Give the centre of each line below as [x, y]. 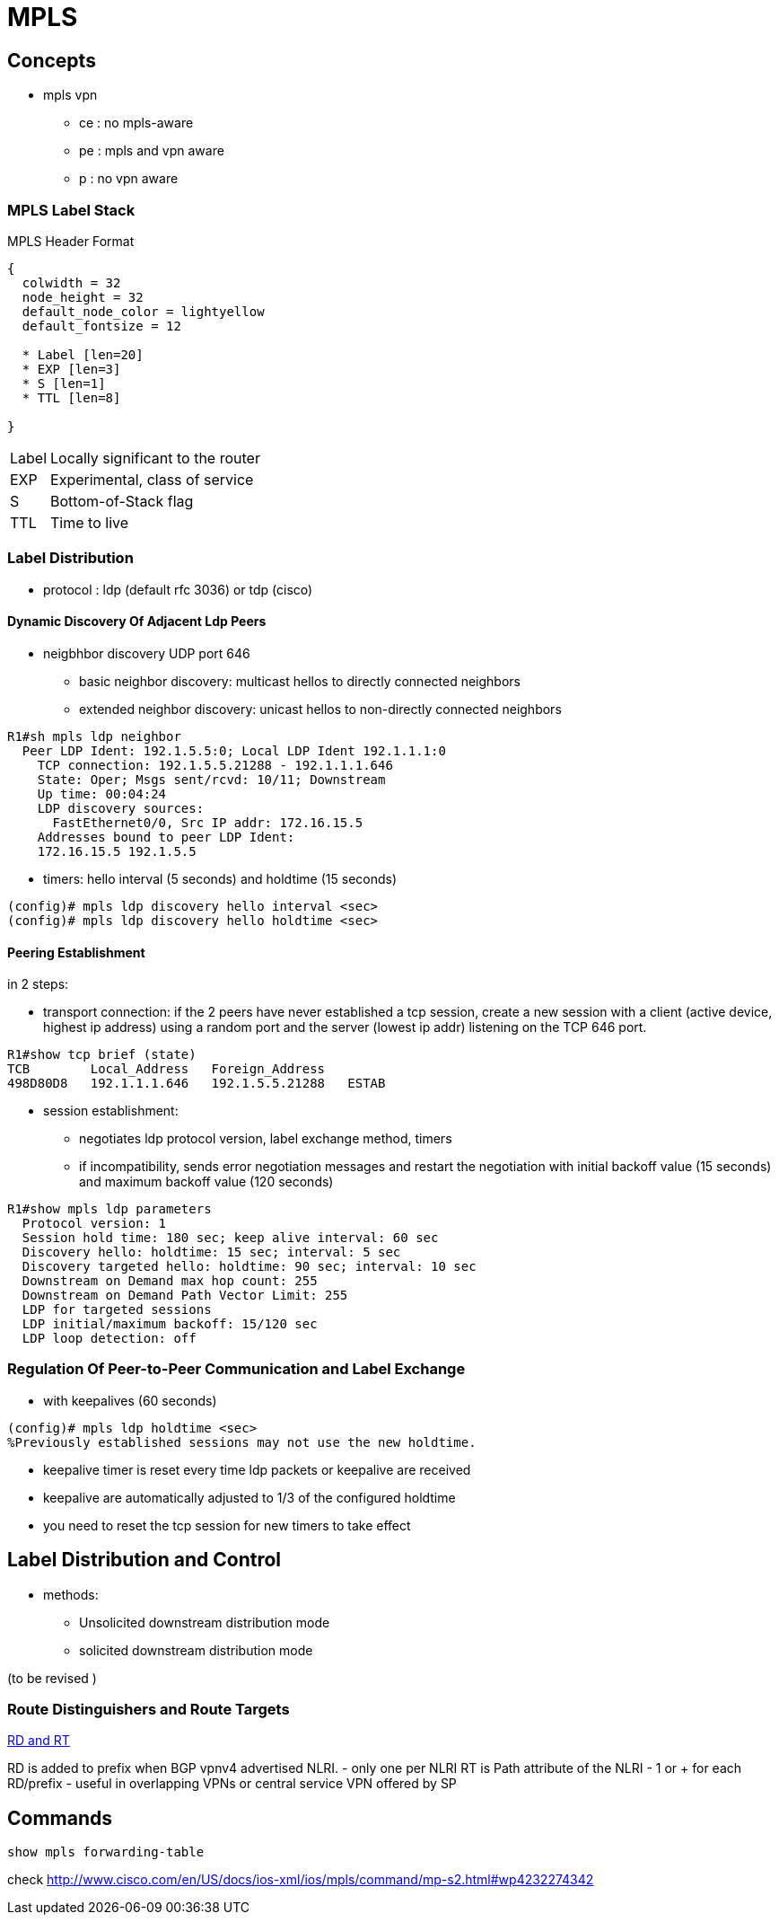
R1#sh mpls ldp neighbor [94, 736]
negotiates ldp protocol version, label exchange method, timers [266, 1139]
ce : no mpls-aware [136, 123]
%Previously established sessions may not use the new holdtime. [242, 1442]
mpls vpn [70, 95]
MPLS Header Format [71, 241]
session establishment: [111, 1111]
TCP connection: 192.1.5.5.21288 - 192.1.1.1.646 [215, 765]
